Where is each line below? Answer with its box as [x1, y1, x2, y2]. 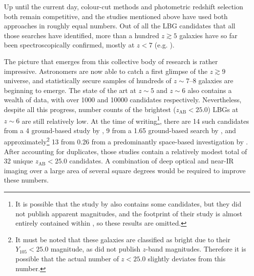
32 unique [4, 156, 33, 166]
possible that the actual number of [15, 253, 119, 263]
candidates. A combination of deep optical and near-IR [69, 156, 234, 166]
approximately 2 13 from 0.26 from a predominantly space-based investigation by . [4, 135, 248, 147]
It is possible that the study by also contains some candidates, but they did [15, 199, 242, 208]
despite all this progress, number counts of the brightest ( [4, 104, 176, 114]
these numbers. [4, 175, 49, 185]
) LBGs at [208, 104, 238, 114]
